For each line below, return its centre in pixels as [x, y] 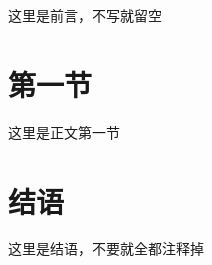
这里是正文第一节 [64, 131]
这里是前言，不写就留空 [85, 15]
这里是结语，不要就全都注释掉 [106, 248]
